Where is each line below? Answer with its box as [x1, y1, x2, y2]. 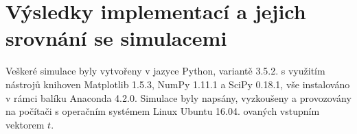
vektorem [5, 117, 45, 131]
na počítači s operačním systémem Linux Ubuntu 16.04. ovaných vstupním [5, 104, 320, 118]
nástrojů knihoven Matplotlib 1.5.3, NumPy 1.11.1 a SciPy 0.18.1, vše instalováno [5, 77, 350, 91]
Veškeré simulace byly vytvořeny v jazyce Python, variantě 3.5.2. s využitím [5, 64, 325, 78]
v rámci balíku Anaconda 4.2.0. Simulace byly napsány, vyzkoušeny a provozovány [5, 90, 352, 105]
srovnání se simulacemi [5, 24, 227, 52]
